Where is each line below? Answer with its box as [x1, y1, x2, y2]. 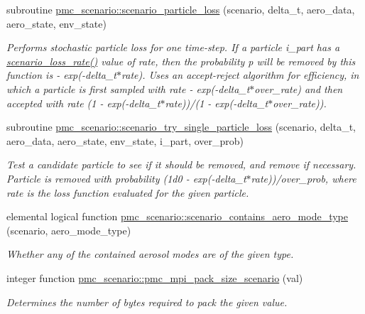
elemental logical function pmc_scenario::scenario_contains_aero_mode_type [6, 209, 349, 224]
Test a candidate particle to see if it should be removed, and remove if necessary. [6, 157, 356, 172]
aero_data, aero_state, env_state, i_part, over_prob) [6, 133, 244, 148]
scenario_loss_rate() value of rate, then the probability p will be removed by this [6, 53, 356, 68]
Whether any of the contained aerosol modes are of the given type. [6, 247, 294, 261]
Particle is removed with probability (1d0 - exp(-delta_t [6, 170, 246, 185]
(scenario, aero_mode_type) [6, 222, 131, 237]
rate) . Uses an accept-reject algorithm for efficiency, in [121, 67, 359, 82]
